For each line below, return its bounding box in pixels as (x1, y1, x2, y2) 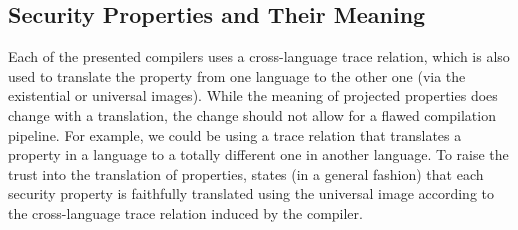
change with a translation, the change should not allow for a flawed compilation (8, 104, 496, 125)
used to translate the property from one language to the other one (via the (8, 65, 466, 86)
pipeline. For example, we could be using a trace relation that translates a (8, 124, 462, 145)
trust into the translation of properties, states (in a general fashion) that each (8, 163, 484, 184)
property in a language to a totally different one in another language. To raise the (8, 144, 509, 165)
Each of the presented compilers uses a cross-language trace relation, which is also (8, 46, 510, 67)
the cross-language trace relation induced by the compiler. (8, 202, 363, 223)
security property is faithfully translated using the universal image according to (8, 183, 494, 204)
